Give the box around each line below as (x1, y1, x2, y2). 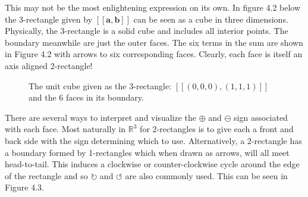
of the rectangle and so (5, 169, 88, 182)
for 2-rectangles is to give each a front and (140, 123, 294, 135)
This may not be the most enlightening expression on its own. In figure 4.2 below (5, 1, 301, 13)
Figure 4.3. (5, 181, 44, 193)
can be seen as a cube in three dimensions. (133, 12, 288, 25)
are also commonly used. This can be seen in (125, 169, 288, 182)
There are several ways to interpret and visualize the (5, 111, 196, 123)
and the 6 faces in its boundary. (29, 91, 144, 104)
